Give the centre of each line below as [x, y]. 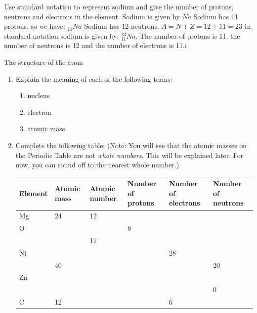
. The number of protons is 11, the [188, 35]
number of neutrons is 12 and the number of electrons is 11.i [95, 45]
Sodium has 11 [216, 16]
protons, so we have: [35, 26]
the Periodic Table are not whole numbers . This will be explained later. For [129, 155]
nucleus [39, 95]
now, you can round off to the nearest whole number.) [97, 165]
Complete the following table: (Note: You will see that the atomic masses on [131, 145]
